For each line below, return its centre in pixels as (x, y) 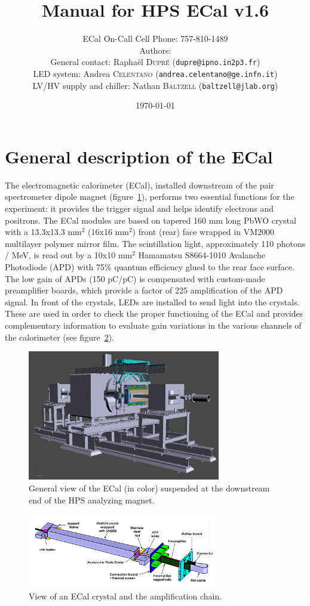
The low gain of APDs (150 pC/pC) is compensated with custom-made (135, 278)
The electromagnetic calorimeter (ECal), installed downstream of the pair (139, 185)
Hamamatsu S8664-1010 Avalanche (202, 255)
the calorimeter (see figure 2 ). (59, 337)
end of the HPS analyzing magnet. (92, 500)
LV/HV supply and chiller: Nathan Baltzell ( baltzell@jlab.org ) (155, 85)
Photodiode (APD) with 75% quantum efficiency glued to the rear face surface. (150, 266)
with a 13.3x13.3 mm (43, 232)
